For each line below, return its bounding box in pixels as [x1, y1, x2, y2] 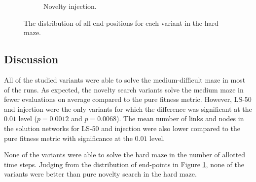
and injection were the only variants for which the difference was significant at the [4, 103, 252, 114]
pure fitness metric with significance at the [4, 133, 133, 143]
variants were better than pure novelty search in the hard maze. [4, 169, 197, 179]
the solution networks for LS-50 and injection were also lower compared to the [4, 123, 240, 133]
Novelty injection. [43, 1, 97, 11]
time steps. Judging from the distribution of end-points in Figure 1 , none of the [4, 159, 244, 169]
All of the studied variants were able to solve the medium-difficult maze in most [4, 74, 246, 85]
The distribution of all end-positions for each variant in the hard [24, 17, 219, 28]
